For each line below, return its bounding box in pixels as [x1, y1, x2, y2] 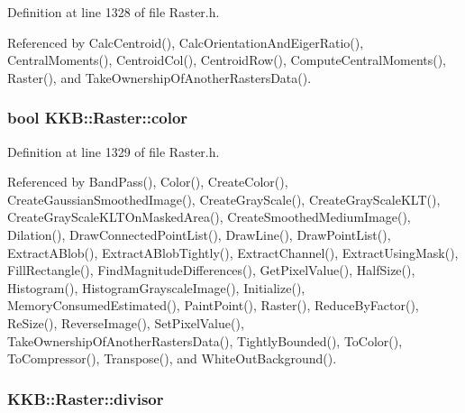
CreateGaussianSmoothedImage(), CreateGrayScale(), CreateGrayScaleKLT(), [7, 189, 441, 208]
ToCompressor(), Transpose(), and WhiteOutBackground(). [7, 349, 337, 368]
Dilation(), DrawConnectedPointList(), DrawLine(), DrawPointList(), [7, 225, 391, 243]
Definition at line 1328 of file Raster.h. [7, 3, 220, 21]
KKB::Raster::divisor [7, 387, 164, 409]
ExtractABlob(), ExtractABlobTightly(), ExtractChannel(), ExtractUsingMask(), [7, 243, 459, 262]
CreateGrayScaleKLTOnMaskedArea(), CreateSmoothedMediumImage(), [7, 207, 411, 226]
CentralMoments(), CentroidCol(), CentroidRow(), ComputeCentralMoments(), [7, 50, 447, 69]
